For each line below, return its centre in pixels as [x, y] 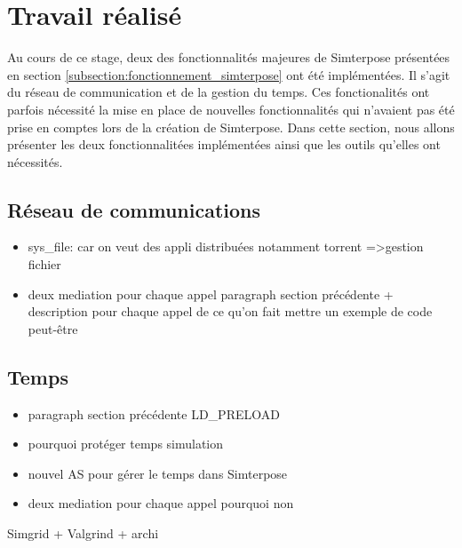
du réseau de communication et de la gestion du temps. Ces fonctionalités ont [219, 92]
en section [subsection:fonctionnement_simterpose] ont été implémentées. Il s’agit [229, 74]
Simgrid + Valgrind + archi [83, 533]
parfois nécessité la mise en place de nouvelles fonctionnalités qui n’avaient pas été [231, 109]
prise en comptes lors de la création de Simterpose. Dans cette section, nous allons [231, 127]
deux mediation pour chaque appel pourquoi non [161, 503]
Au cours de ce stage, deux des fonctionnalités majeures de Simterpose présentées [229, 57]
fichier [44, 264]
